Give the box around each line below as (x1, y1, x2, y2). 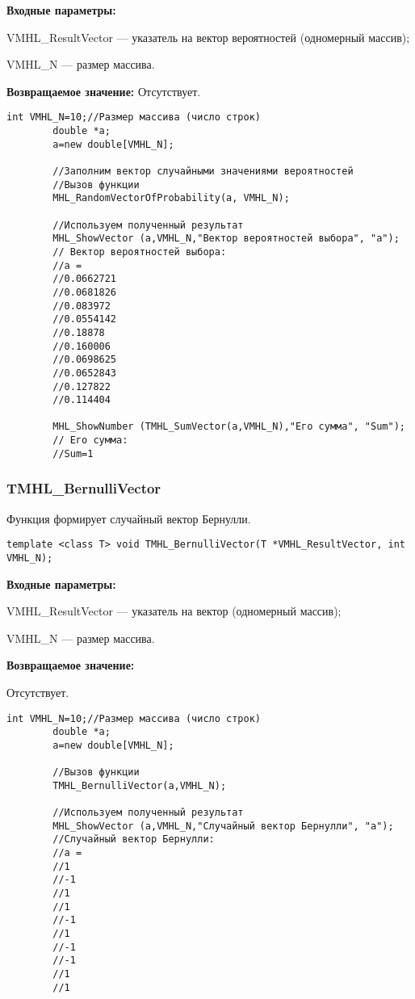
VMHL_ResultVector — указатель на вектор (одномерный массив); (6, 602, 342, 619)
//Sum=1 (52, 447, 94, 460)
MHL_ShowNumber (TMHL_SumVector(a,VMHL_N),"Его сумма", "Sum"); (52, 421, 405, 433)
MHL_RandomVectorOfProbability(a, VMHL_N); (52, 192, 290, 204)
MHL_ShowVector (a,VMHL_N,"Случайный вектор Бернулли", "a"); (52, 820, 394, 832)
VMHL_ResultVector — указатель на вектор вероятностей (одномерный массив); (6, 28, 410, 45)
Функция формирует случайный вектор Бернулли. (6, 510, 251, 527)
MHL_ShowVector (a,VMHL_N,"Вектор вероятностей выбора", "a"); (52, 233, 400, 245)
